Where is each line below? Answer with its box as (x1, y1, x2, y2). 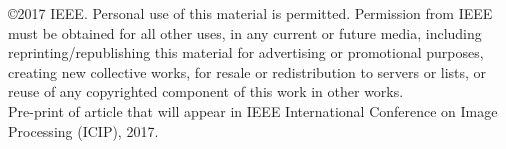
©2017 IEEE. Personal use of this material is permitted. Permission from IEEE (8, 3, 493, 23)
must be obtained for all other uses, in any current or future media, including (8, 22, 482, 43)
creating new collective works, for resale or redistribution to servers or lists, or (8, 61, 487, 82)
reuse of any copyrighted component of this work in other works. (8, 81, 404, 102)
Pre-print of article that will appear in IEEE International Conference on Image (8, 100, 498, 121)
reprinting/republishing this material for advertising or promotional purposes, (8, 42, 484, 63)
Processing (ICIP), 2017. (8, 120, 159, 141)
